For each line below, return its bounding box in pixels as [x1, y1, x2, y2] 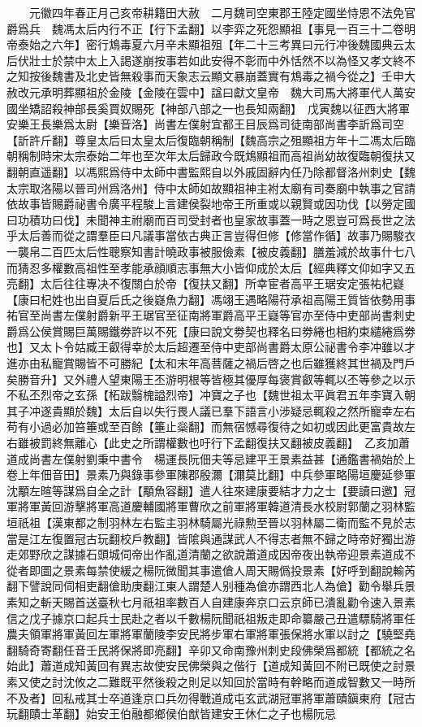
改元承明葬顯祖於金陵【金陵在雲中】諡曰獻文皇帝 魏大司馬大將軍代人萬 [17, 83, 404, 100]
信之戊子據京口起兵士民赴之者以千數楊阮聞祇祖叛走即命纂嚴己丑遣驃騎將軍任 [6, 609, 416, 626]
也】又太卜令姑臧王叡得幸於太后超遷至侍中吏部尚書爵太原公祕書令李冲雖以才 [6, 338, 416, 355]
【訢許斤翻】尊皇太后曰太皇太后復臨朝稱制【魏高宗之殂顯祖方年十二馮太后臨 [6, 131, 416, 148]
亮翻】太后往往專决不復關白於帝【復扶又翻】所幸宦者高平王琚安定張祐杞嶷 [6, 275, 404, 292]
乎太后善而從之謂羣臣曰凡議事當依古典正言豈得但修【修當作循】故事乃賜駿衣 [6, 227, 416, 244]
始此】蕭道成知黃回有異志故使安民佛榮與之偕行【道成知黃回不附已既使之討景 [6, 657, 416, 674]
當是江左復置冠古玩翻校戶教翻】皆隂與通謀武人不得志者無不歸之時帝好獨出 [6, 529, 404, 546]
